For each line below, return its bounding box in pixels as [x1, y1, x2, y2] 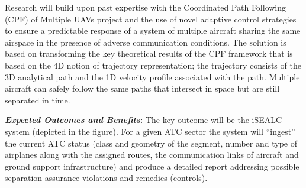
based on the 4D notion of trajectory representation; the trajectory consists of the [5, 59, 301, 71]
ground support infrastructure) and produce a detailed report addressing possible [5, 160, 299, 172]
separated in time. [5, 93, 70, 106]
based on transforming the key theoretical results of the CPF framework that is [5, 47, 293, 60]
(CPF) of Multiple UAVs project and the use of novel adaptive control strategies [5, 12, 297, 25]
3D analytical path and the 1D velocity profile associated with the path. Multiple [5, 70, 300, 83]
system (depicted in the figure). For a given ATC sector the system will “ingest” [5, 125, 295, 137]
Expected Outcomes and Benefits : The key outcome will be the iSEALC [5, 114, 282, 126]
